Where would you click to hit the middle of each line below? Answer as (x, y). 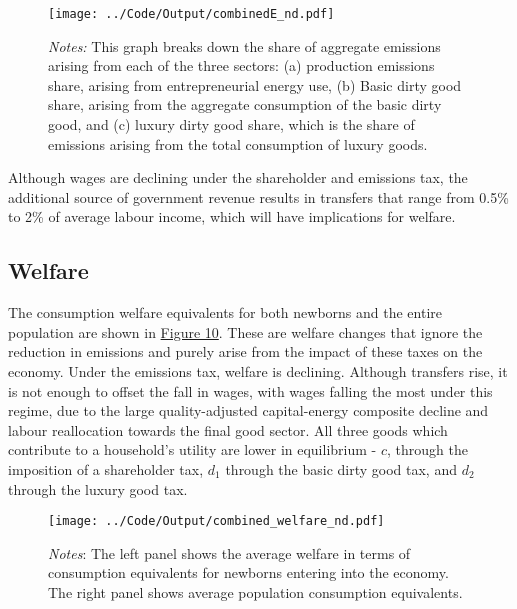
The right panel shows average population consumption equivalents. (255, 591)
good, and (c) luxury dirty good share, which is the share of (231, 124)
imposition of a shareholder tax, (106, 468)
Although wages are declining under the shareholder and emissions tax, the (238, 177)
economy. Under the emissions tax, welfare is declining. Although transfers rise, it (258, 370)
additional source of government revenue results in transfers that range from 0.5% (258, 196)
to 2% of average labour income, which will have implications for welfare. (232, 216)
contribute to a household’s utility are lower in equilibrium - (192, 449)
